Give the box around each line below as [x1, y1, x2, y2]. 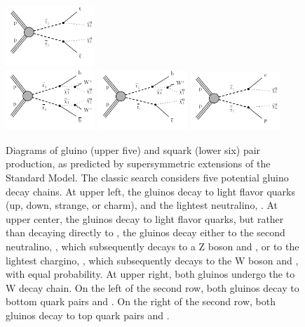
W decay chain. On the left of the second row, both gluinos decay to [6, 280, 299, 295]
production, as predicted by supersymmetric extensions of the [6, 156, 271, 171]
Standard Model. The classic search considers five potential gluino [6, 170, 289, 185]
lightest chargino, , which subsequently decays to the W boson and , [6, 252, 299, 267]
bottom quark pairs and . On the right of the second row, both [6, 294, 276, 309]
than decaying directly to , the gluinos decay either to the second [6, 225, 285, 240]
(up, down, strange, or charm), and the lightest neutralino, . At [6, 198, 278, 212]
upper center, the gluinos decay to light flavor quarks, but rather [6, 211, 284, 226]
